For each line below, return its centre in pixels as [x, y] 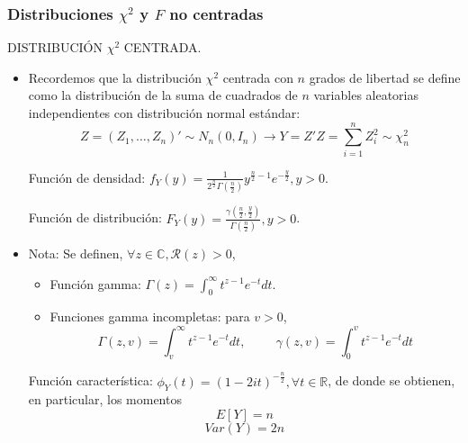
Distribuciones [60, 13]
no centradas [216, 13]
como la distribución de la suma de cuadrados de [163, 95]
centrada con [258, 77]
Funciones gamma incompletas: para [150, 316]
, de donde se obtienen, [391, 380]
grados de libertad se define [385, 77]
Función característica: [90, 380]
